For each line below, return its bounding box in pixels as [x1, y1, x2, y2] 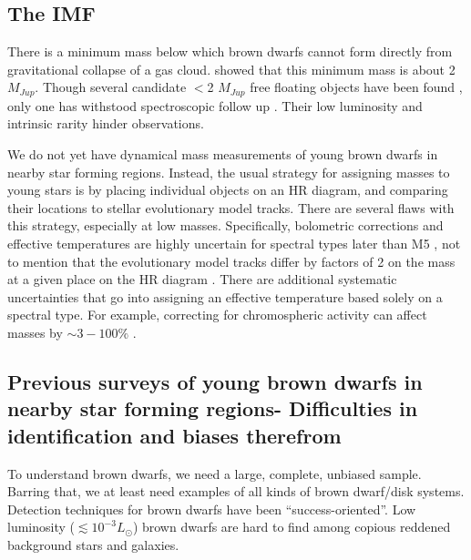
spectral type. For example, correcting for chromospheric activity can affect [7, 305, 427, 324]
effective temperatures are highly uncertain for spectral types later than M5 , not [7, 234, 461, 252]
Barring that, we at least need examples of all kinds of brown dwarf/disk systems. [7, 482, 465, 501]
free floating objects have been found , [250, 77, 463, 97]
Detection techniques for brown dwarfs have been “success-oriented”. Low [7, 499, 416, 518]
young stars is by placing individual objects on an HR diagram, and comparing [7, 180, 448, 199]
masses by [7, 322, 63, 341]
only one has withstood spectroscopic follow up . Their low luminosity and [7, 96, 423, 115]
